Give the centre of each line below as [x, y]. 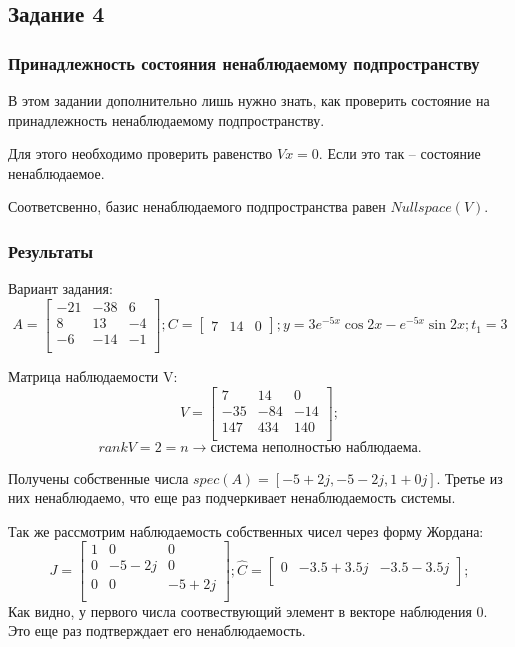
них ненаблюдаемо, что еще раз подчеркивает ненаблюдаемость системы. [232, 497]
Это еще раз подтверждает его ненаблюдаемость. [157, 630]
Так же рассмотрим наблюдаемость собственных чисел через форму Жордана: [246, 530]
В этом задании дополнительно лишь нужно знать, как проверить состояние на [249, 100]
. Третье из [469, 477]
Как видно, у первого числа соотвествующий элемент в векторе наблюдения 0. [248, 610]
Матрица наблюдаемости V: [93, 375]
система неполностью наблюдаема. [316, 447]
